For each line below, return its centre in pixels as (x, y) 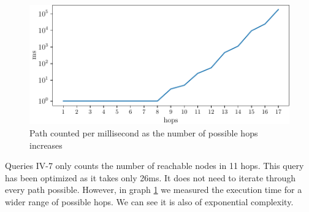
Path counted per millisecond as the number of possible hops (144, 133)
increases (46, 145)
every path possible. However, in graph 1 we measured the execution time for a (154, 190)
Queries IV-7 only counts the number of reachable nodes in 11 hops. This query (154, 166)
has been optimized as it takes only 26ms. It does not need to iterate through (151, 177)
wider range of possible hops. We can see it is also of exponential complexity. (149, 202)
